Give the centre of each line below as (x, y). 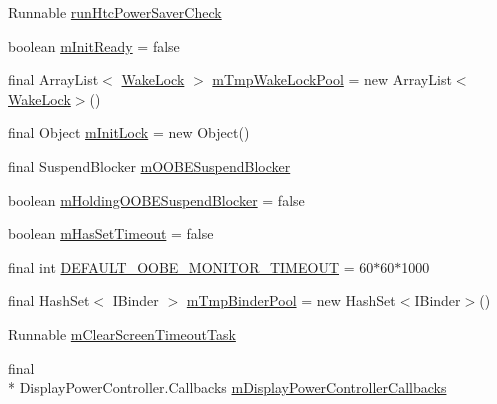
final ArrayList (53, 79)
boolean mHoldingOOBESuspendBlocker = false (156, 199)
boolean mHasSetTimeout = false (111, 233)
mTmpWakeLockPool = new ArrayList (332, 79)
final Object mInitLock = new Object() (129, 132)
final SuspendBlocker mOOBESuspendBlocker (149, 165)
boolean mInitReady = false (94, 45)
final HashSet (49, 300)
